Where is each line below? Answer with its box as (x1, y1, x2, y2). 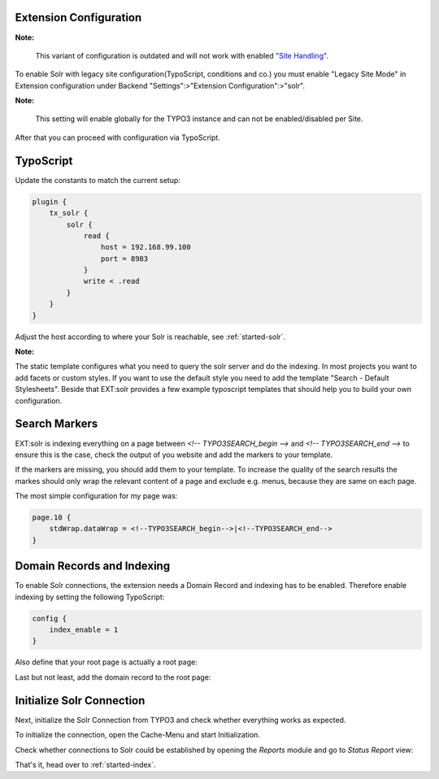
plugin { (32, 197, 67, 207)
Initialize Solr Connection (15, 694, 146, 707)
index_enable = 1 (49, 625, 119, 634)
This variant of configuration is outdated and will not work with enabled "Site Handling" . (35, 50, 329, 60)
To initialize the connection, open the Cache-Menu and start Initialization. (15, 730, 260, 740)
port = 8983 (100, 254, 149, 263)
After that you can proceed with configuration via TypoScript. (15, 133, 221, 142)
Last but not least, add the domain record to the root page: (15, 672, 211, 682)
